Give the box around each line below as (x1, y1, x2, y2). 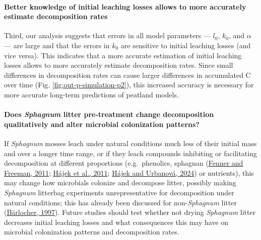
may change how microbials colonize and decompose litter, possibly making (4, 177, 236, 188)
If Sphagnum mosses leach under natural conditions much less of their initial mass (4, 138, 257, 148)
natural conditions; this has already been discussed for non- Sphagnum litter (4, 197, 237, 207)
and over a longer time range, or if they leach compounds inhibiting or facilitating (4, 148, 257, 158)
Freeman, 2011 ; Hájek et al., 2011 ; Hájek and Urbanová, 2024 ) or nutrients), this (4, 167, 254, 178)
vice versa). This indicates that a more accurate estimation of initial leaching (4, 50, 242, 60)
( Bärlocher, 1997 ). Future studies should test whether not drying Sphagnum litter (4, 207, 256, 217)
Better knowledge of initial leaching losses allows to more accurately (4, 1, 246, 12)
